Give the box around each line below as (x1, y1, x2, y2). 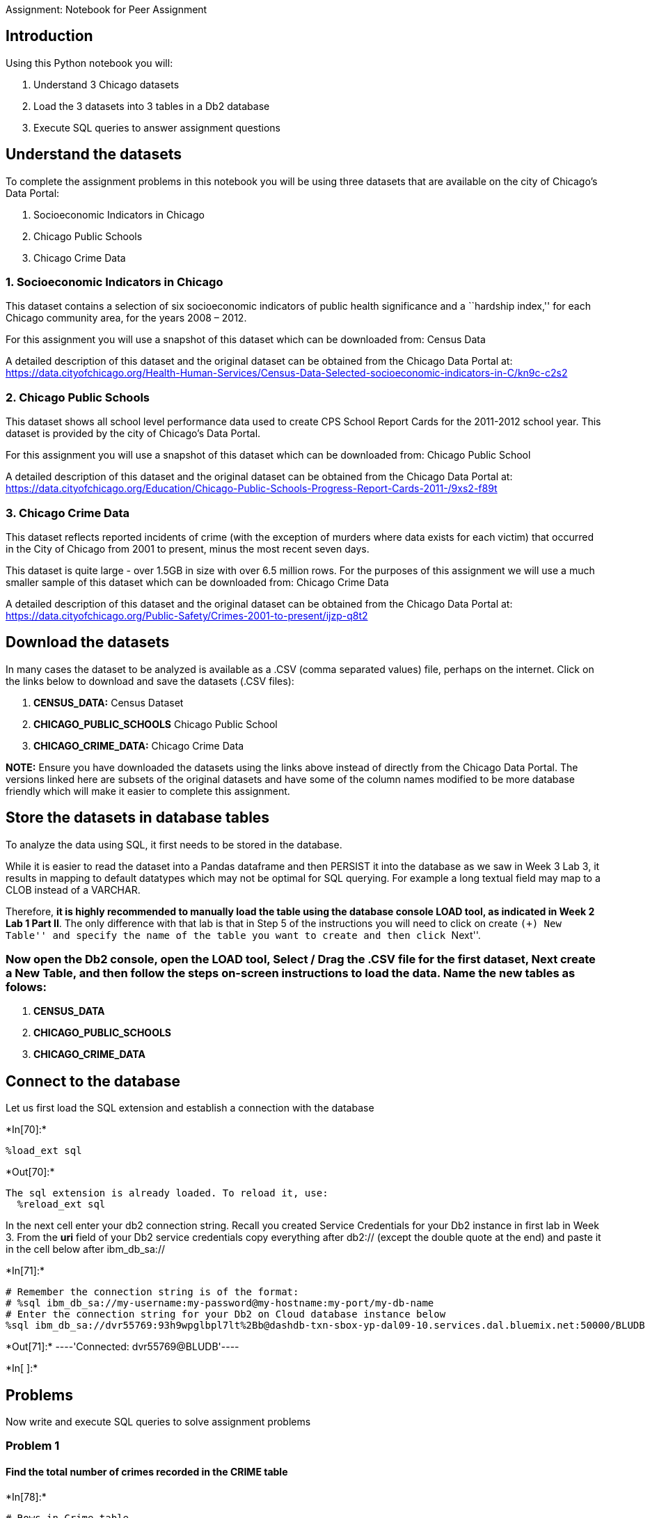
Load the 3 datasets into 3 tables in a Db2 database (33, 100, 270, 112)
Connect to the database (6, 1072, 181, 1090)
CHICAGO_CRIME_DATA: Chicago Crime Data (33, 739, 244, 752)
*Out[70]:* (6, 1166, 55, 1178)
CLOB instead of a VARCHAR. (6, 883, 141, 896)
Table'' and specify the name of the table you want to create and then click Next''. (6, 928, 481, 941)
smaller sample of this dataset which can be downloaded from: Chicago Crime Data (6, 576, 389, 588)
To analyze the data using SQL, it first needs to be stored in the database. (6, 838, 342, 851)
